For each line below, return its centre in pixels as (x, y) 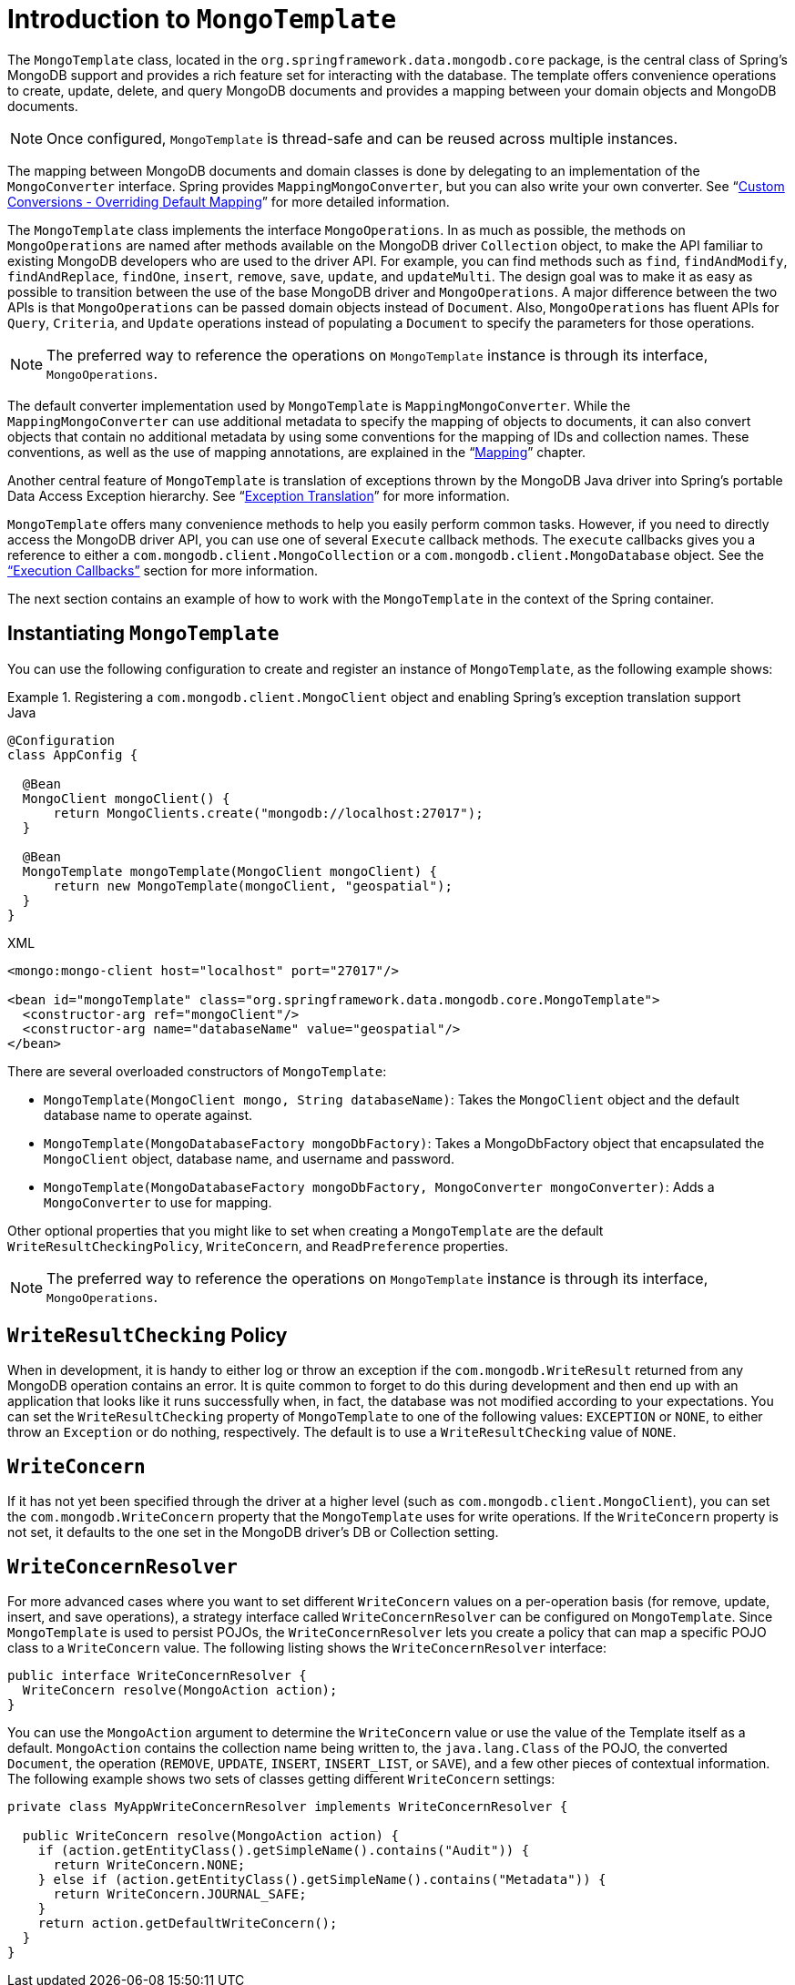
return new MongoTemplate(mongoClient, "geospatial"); (253, 886)
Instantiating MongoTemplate (143, 634)
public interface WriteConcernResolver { (157, 1676)
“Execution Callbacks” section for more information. (163, 570)
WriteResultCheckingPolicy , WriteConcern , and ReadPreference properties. (258, 1246)
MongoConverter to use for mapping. (158, 1202)
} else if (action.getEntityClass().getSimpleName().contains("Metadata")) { (322, 1880)
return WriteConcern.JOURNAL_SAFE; (180, 1894)
